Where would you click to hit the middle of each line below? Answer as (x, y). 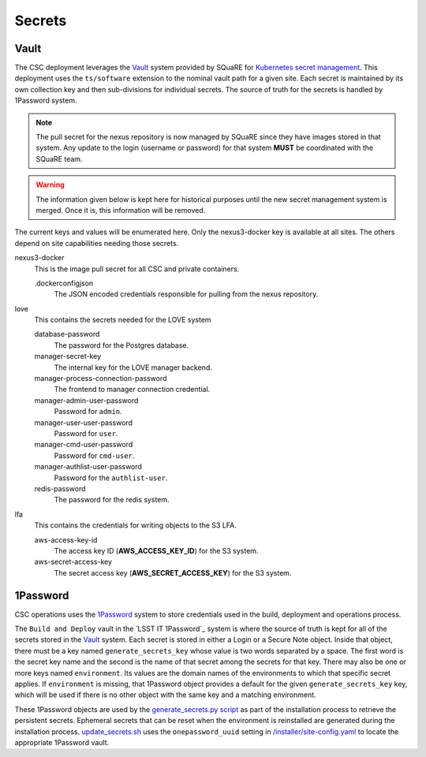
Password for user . (86, 433)
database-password (67, 334)
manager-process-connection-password (101, 378)
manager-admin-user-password (86, 400)
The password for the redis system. (112, 500)
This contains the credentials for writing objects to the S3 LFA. (135, 525)
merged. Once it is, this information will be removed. (121, 210)
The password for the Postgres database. (121, 345)
